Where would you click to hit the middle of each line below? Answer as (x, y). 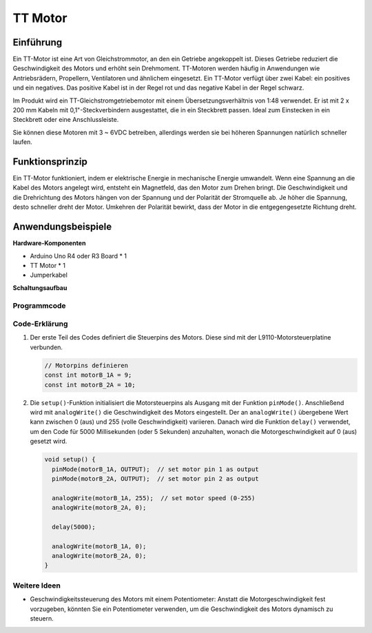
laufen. (22, 142)
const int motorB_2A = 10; (90, 385)
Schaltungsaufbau (40, 288)
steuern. (42, 618)
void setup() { (70, 459)
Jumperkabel (49, 275)
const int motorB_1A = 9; (88, 375)
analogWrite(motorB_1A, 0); (99, 546)
